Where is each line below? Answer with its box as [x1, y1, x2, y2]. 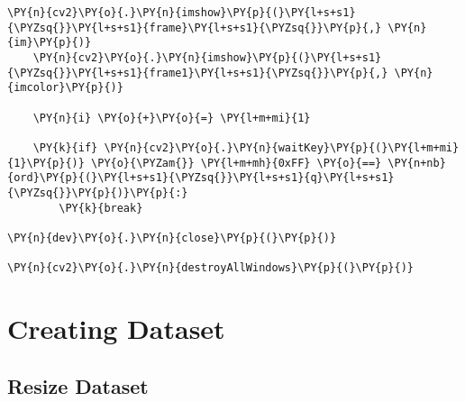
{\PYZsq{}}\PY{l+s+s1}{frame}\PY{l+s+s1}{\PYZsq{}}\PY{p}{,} [7, 21, 382, 34]
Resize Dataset [7, 371, 149, 399]
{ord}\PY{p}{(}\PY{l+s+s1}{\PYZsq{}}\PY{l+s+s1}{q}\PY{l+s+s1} [7, 171, 395, 185]
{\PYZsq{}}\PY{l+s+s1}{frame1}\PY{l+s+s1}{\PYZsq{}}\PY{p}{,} [7, 66, 388, 79]
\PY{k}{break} [59, 201, 143, 215]
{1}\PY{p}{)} [7, 156, 85, 169]
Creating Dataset [7, 310, 225, 346]
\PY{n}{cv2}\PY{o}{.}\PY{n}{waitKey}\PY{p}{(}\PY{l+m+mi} [104, 141, 460, 154]
